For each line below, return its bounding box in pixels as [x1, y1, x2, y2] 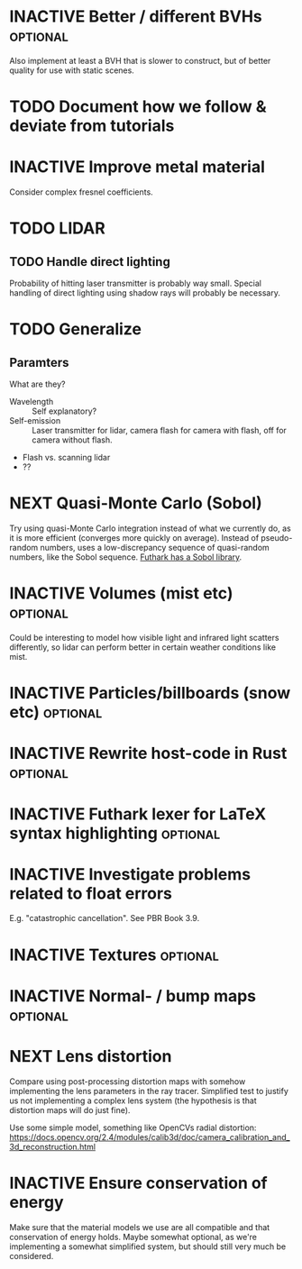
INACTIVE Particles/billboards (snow [9, 683, 291, 704]
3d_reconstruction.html [9, 1141, 96, 1152]
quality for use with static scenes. [9, 65, 135, 76]
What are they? [9, 379, 66, 389]
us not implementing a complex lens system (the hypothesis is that [9, 1095, 257, 1106]
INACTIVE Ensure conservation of [9, 1173, 268, 1193]
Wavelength [9, 397, 54, 407]
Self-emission [9, 415, 61, 426]
